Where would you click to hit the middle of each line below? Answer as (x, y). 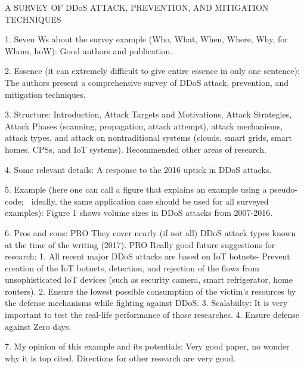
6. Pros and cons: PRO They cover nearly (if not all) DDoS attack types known (151, 232)
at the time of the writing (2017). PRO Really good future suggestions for (140, 244)
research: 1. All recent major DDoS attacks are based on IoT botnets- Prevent (148, 256)
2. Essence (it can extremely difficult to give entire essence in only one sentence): (152, 71)
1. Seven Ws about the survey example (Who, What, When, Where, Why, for (146, 39)
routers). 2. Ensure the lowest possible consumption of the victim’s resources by (151, 291)
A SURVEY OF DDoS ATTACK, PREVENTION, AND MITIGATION (137, 7)
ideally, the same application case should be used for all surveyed (150, 201)
